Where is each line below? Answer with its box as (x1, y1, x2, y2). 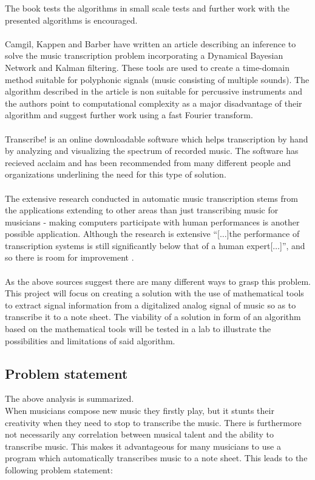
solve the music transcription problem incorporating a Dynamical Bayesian (5, 49, 283, 62)
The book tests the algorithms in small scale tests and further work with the (5, 2, 290, 14)
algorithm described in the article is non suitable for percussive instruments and (5, 85, 303, 98)
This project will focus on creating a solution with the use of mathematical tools (5, 287, 304, 299)
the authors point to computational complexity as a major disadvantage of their (5, 96, 302, 109)
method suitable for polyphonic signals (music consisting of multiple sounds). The (5, 73, 310, 85)
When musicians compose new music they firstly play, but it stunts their (5, 404, 274, 417)
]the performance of (226, 227, 300, 240)
